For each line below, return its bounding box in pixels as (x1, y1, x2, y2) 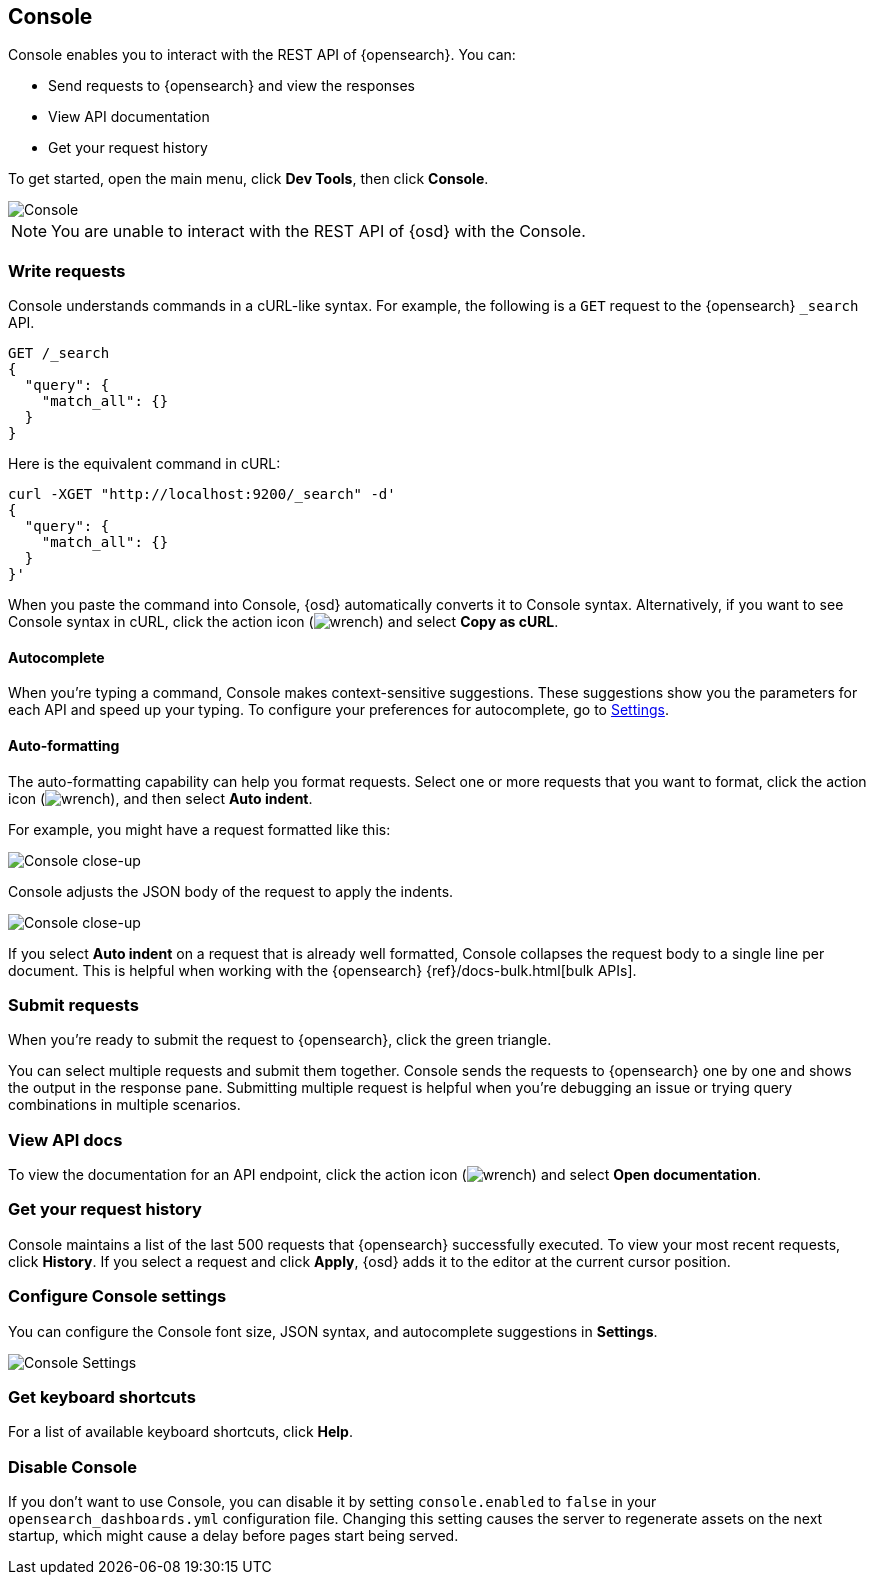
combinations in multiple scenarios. (8, 1096, 241, 1114)
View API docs (8, 1129, 123, 1150)
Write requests (8, 260, 126, 281)
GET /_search (8, 345, 110, 362)
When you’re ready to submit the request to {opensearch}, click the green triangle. (8, 1031, 552, 1049)
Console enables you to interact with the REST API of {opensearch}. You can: (8, 46, 516, 64)
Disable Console (8, 1456, 137, 1477)
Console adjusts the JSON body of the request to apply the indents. (8, 882, 454, 900)
